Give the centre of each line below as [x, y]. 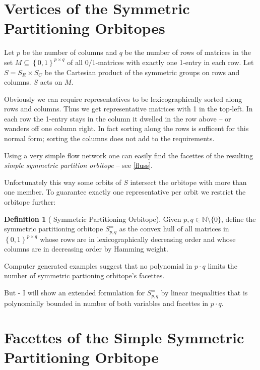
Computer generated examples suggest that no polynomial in [98, 265]
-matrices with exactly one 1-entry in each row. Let [175, 62]
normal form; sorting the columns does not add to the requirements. [109, 138]
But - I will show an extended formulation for [75, 293]
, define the [239, 219]
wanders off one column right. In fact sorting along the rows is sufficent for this [126, 128]
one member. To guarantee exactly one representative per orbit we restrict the [125, 192]
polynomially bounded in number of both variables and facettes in [106, 303]
